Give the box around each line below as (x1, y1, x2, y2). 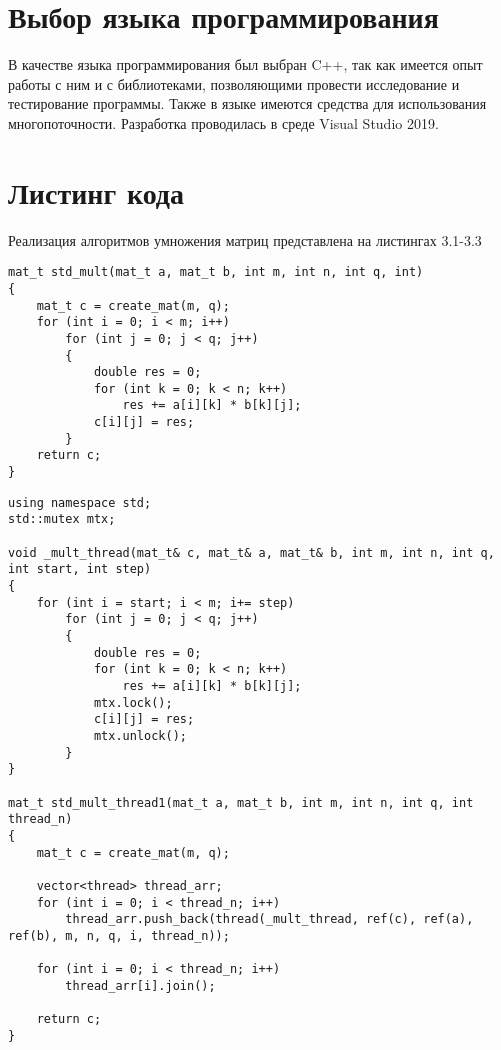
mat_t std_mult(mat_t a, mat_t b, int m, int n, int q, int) (8, 265, 424, 280)
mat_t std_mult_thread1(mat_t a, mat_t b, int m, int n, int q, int (8, 795, 474, 810)
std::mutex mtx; (8, 512, 116, 527)
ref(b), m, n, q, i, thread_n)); (8, 928, 230, 943)
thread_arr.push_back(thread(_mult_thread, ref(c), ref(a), (65, 912, 474, 927)
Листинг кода (8, 171, 185, 212)
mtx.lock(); (93, 695, 173, 710)
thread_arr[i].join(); (65, 978, 216, 993)
